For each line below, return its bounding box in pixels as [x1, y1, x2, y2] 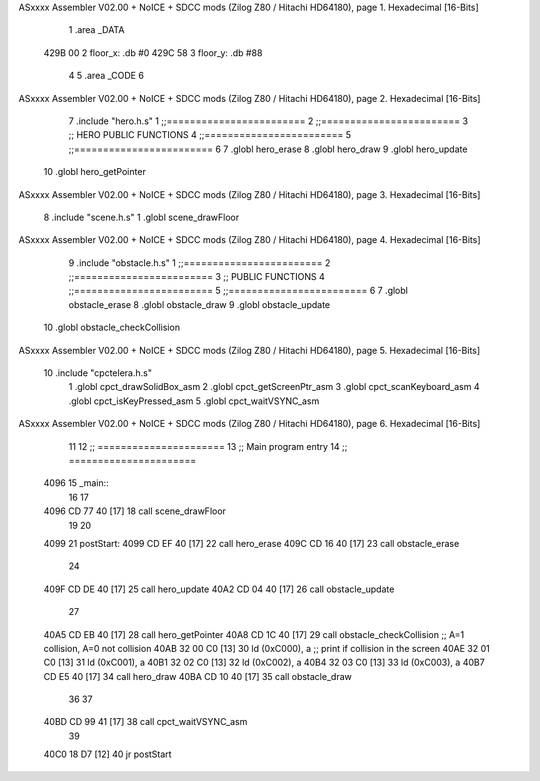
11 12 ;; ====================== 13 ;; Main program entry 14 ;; [68, 440, 348, 452]
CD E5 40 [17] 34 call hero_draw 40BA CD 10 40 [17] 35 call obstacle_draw [43, 670, 352, 682]
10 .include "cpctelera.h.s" [43, 367, 152, 379]
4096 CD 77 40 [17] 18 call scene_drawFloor [43, 505, 227, 517]
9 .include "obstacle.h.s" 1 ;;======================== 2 [68, 256, 331, 269]
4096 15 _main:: [43, 477, 109, 489]
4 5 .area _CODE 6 [68, 70, 145, 82]
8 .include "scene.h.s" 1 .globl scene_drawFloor [43, 211, 240, 223]
